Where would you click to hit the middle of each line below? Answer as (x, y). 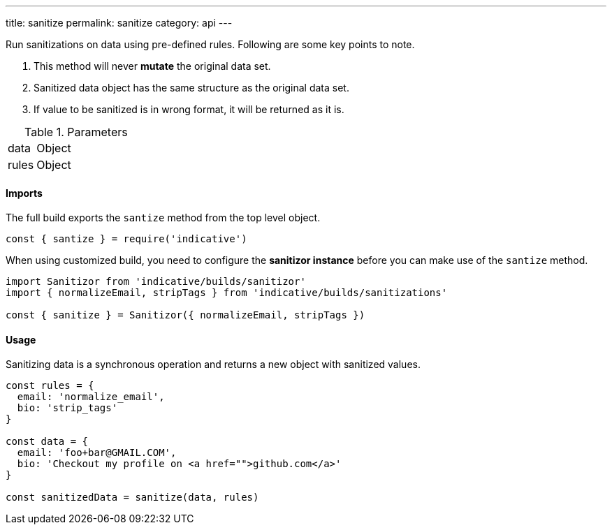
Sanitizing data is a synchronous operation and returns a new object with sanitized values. (213, 365)
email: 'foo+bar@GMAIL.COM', (97, 453)
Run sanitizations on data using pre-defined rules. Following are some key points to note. (210, 44)
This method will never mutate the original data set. (152, 66)
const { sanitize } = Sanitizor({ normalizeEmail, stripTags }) (185, 315)
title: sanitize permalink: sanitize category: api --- (119, 23)
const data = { (47, 442)
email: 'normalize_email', (91, 397)
